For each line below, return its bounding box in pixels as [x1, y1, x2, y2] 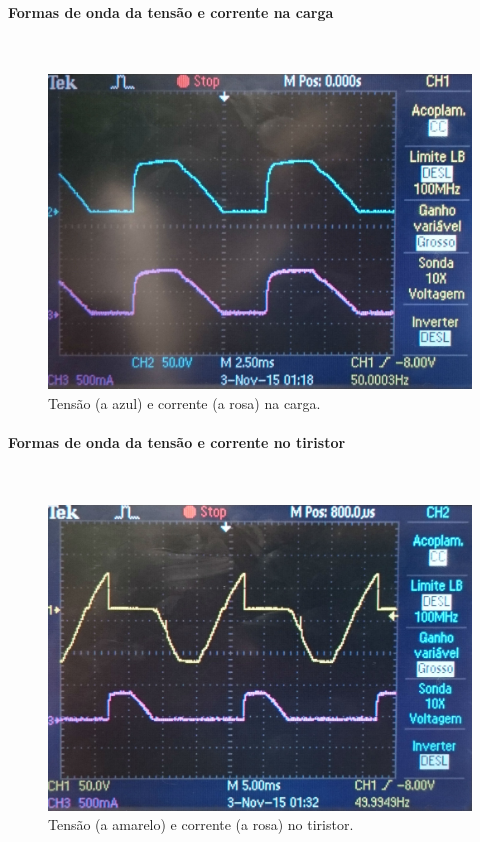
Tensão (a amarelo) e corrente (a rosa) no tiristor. [48, 814, 354, 835]
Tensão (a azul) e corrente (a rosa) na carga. [48, 392, 321, 413]
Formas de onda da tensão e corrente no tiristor [8, 431, 346, 452]
